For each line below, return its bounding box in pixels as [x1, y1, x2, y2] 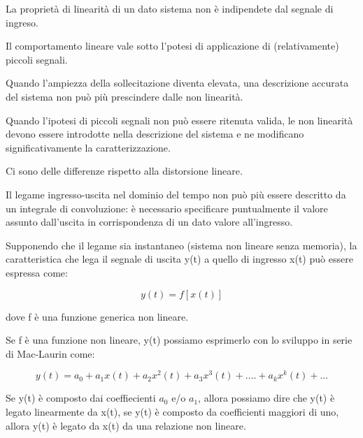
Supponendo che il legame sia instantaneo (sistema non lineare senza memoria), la [6, 238, 357, 252]
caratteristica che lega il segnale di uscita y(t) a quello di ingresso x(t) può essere [6, 251, 353, 266]
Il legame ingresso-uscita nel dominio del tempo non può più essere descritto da [6, 187, 346, 201]
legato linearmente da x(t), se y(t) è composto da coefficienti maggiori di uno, [6, 404, 339, 418]
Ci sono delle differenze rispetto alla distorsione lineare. [6, 163, 243, 178]
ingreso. [6, 15, 38, 29]
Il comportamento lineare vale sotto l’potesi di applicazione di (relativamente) [6, 38, 339, 53]
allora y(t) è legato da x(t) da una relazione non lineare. [6, 418, 246, 432]
